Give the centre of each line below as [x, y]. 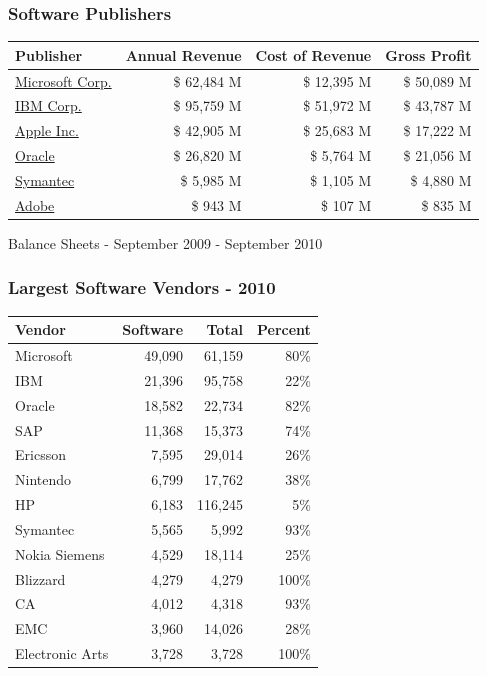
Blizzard [40, 578]
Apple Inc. [47, 130]
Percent [283, 329]
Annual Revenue [183, 54]
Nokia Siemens [60, 553]
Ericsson [40, 454]
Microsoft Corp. [63, 80]
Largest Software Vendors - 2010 [142, 287]
